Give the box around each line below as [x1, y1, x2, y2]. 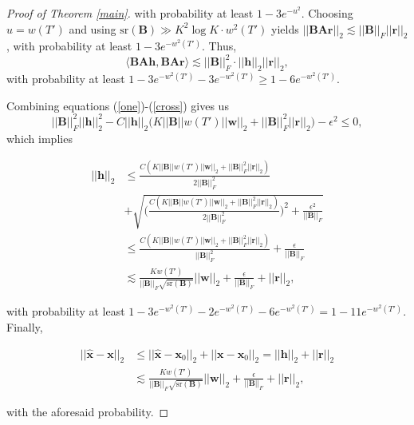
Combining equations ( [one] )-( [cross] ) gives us [6, 97, 229, 113]
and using [69, 20, 116, 37]
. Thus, [201, 38, 237, 54]
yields [271, 20, 299, 37]
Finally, [6, 318, 43, 335]
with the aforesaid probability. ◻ [6, 403, 169, 420]
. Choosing [301, 5, 353, 21]
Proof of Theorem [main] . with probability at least [6, 5, 254, 21]
